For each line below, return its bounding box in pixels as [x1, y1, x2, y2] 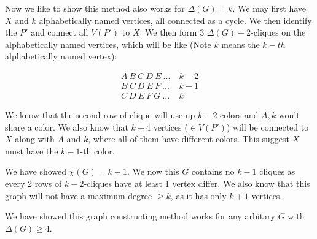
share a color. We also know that [5, 120, 128, 133]
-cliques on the [251, 26, 306, 39]
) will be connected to [226, 120, 309, 133]
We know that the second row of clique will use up [5, 108, 195, 121]
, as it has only [170, 189, 227, 202]
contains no [191, 165, 235, 178]
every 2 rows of [5, 177, 62, 190]
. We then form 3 [139, 26, 205, 39]
